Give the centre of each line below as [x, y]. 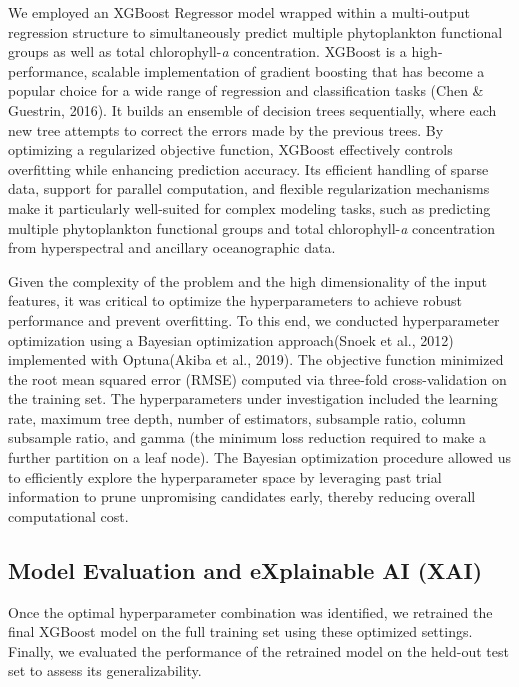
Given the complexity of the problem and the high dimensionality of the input [247, 280]
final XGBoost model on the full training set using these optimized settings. [240, 631]
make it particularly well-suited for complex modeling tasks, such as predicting [249, 207]
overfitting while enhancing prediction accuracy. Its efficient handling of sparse [248, 168]
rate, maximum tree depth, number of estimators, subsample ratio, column [237, 417]
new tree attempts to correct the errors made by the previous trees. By [226, 129]
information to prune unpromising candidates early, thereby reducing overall [242, 496]
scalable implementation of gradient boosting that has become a [288, 70]
